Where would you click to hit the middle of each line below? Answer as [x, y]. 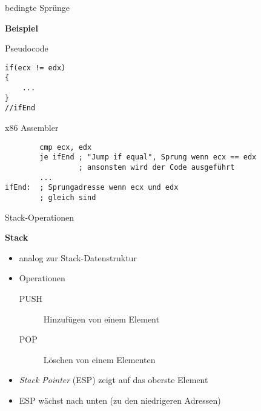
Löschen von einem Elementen [99, 359]
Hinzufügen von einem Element [101, 319]
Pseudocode [27, 48]
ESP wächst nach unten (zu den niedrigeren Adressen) [120, 400]
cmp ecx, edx [66, 147]
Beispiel [21, 28]
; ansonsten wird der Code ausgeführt [157, 167]
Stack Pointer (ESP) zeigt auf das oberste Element [114, 380]
